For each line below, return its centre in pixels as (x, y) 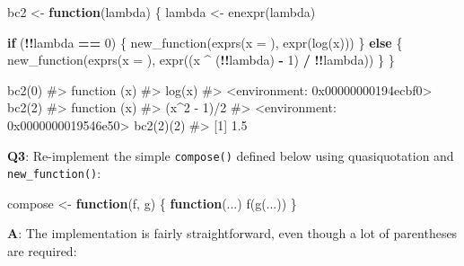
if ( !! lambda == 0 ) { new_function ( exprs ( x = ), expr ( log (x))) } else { (205, 42)
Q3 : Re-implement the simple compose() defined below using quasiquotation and (231, 155)
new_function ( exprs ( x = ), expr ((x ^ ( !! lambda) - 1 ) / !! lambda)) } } (201, 60)
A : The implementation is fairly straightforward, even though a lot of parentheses (232, 233)
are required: (42, 251)
